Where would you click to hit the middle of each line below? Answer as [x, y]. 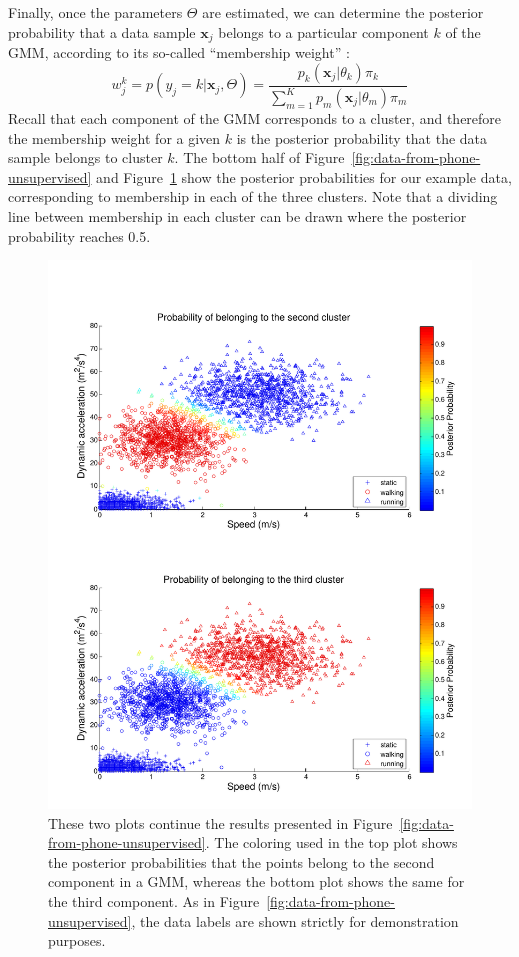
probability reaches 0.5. [79, 235]
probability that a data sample [102, 31]
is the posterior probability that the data [362, 137]
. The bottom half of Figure [259, 157]
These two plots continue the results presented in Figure [220, 822]
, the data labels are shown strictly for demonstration [295, 920]
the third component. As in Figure [154, 901]
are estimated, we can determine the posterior [343, 12]
